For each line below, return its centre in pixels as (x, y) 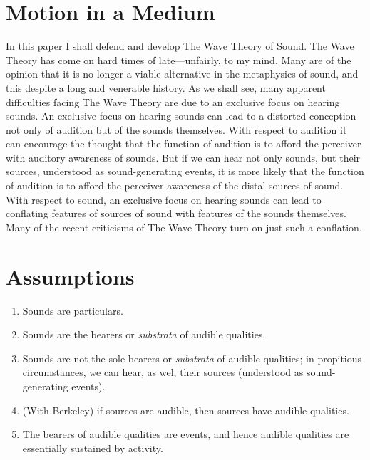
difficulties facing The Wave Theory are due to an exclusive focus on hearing (173, 101)
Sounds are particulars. (73, 310)
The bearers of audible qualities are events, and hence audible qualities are (186, 434)
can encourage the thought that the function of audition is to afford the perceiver (184, 143)
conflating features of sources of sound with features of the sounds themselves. (176, 213)
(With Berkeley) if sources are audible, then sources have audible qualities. (186, 410)
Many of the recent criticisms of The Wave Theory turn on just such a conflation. (184, 227)
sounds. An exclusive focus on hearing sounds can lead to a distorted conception (181, 116)
